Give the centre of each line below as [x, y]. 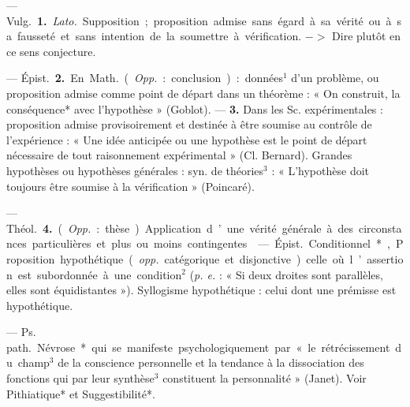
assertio [385, 258]
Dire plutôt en [367, 36]
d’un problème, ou [335, 78]
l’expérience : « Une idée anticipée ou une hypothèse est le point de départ [187, 139]
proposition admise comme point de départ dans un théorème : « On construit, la [203, 93]
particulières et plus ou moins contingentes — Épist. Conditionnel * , [211, 243]
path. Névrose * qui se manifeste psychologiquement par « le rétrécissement [198, 347]
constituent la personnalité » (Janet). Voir [265, 378]
